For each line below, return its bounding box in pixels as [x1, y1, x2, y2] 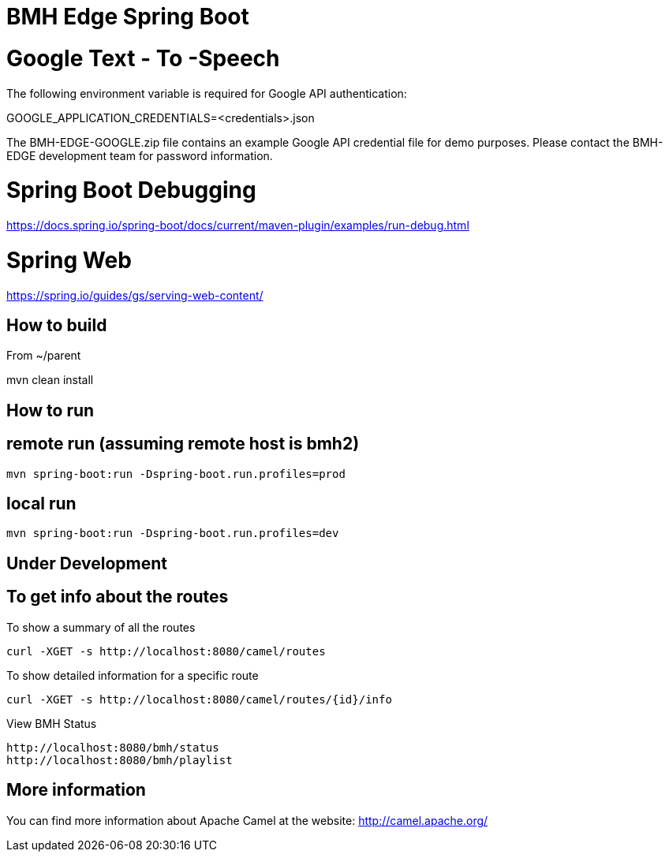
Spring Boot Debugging [6, 177, 256, 204]
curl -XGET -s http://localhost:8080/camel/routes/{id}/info [6, 692, 392, 706]
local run [6, 494, 77, 514]
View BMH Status [6, 716, 97, 730]
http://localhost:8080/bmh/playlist [6, 753, 233, 767]
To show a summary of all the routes [6, 620, 196, 634]
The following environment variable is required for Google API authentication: [6, 86, 407, 100]
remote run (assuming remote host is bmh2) [6, 434, 360, 454]
